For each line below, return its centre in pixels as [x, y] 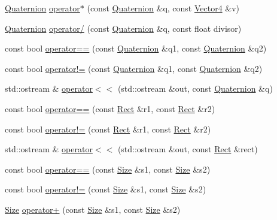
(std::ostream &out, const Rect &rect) [188, 149]
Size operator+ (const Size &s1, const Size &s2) [93, 209]
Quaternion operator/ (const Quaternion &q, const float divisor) [123, 28]
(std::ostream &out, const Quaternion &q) [195, 88]
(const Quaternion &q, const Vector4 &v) [163, 8]
